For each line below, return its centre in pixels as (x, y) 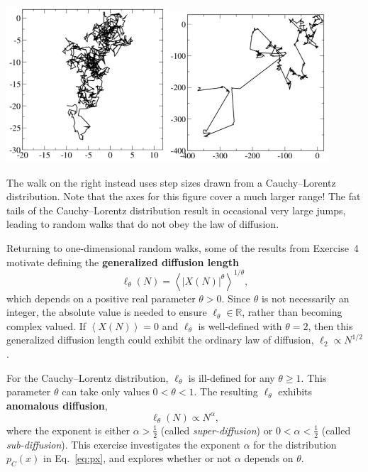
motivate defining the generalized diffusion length (123, 262)
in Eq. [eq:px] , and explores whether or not (137, 458)
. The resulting (226, 391)
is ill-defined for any (232, 377)
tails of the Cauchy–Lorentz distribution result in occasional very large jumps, (176, 210)
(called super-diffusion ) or (217, 430)
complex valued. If (46, 325)
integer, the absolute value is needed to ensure (107, 312)
